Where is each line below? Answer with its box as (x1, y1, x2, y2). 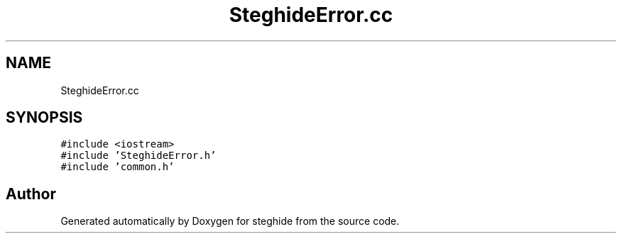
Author (6, 184, 56, 203)
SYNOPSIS (6, 109, 83, 127)
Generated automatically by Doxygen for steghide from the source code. (60, 215, 400, 228)
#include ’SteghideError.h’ (60, 150, 217, 162)
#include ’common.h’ (60, 161, 175, 173)
